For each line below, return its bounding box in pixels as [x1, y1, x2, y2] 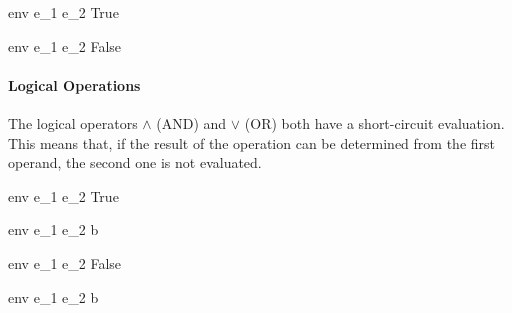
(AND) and [156, 112, 227, 133]
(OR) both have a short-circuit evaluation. [244, 112, 505, 133]
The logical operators [8, 112, 138, 133]
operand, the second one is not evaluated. [8, 152, 262, 173]
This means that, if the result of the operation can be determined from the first [8, 132, 496, 153]
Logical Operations [8, 74, 141, 95]
